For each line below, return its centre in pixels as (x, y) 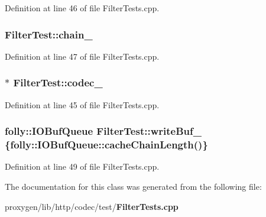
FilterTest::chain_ (49, 34)
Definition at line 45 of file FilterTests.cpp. (82, 104)
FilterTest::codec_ (58, 82)
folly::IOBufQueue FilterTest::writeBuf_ (103, 131)
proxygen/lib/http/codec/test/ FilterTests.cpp (92, 206)
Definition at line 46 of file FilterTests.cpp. (82, 8)
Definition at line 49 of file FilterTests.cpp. (82, 166)
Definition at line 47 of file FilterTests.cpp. (82, 56)
